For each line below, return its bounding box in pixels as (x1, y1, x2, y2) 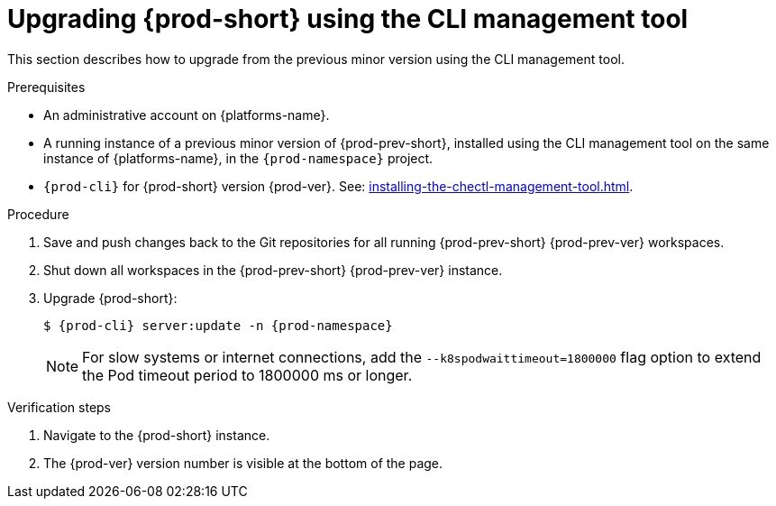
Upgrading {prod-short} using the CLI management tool (7, 4, 689, 34)
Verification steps (7, 399, 112, 415)
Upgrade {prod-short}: (43, 290, 178, 306)
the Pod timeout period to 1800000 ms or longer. (82, 365, 413, 384)
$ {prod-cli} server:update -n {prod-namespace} (43, 317, 393, 333)
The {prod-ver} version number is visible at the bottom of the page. (43, 455, 443, 471)
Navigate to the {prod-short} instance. (43, 427, 270, 443)
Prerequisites (7, 78, 86, 95)
